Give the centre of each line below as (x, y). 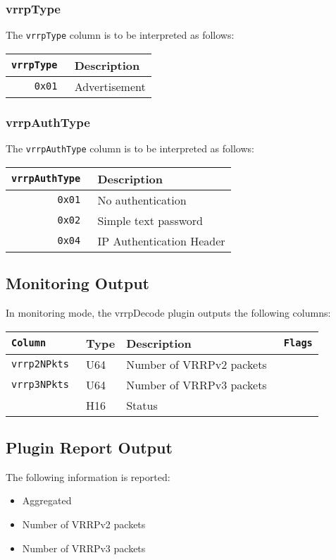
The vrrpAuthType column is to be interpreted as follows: (130, 148)
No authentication (142, 200)
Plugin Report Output (89, 447)
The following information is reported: (88, 476)
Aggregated (47, 500)
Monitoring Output (77, 283)
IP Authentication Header (161, 241)
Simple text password (150, 220)
